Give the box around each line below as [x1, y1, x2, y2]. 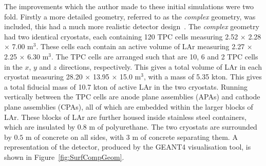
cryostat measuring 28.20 [4, 71, 83, 82]
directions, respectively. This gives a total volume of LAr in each [59, 61, 262, 72]
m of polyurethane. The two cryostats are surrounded [89, 121, 257, 132]
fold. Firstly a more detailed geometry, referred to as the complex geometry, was [4, 11, 256, 22]
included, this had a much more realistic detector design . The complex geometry [4, 21, 259, 32]
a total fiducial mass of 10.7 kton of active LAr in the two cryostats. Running [4, 81, 248, 92]
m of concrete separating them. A [132, 131, 238, 142]
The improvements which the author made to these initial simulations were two [4, 1, 254, 11]
